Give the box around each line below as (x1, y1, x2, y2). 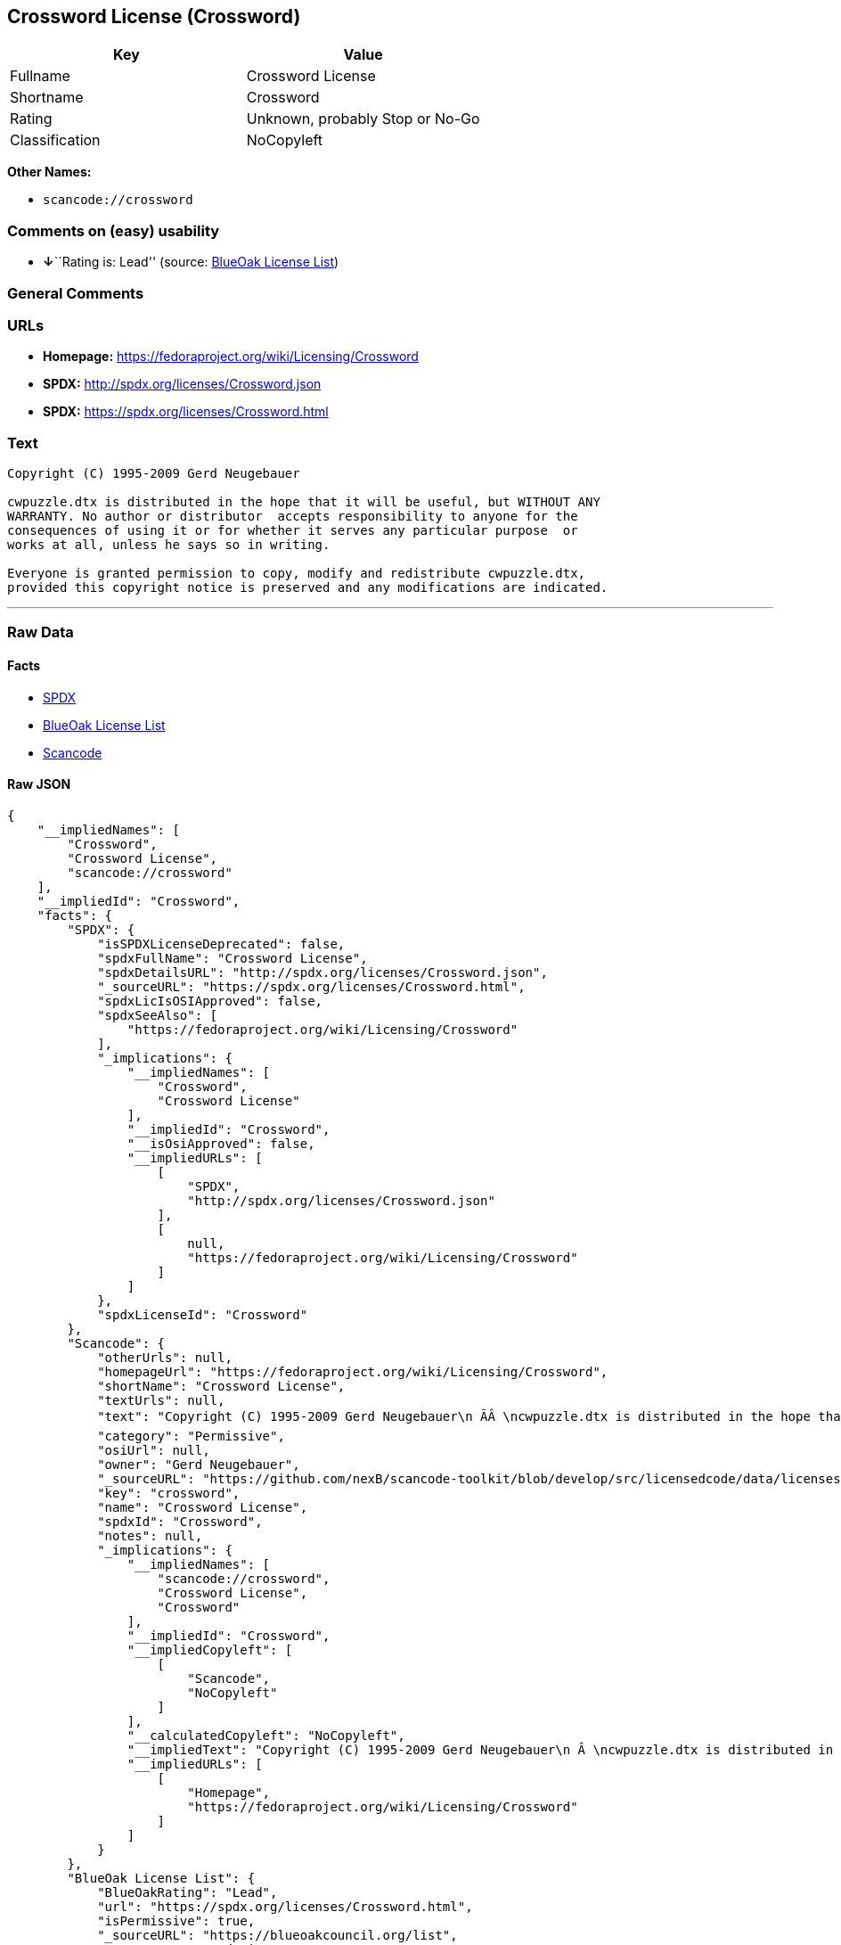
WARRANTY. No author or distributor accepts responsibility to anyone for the (7, 509, 578, 524)
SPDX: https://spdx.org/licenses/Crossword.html (43, 404, 329, 420)
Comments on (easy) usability (7, 221, 220, 240)
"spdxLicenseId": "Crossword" (97, 1307, 308, 1322)
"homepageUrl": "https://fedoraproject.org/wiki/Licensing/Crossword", (97, 1364, 608, 1379)
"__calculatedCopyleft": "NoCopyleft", (127, 1728, 405, 1743)
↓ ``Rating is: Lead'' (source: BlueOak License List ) (43, 254, 339, 270)
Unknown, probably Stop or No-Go (246, 110, 480, 128)
